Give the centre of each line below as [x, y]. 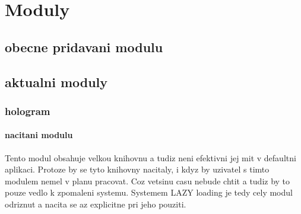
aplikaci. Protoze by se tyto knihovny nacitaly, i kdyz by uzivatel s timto [137, 169]
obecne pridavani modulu [84, 47]
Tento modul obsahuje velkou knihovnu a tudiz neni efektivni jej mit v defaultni [150, 157]
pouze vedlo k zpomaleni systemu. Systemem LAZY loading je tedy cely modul [149, 192]
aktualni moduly [56, 82]
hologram [28, 111]
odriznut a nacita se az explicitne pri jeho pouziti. [96, 204]
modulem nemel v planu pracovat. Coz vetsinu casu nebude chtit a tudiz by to [148, 181]
